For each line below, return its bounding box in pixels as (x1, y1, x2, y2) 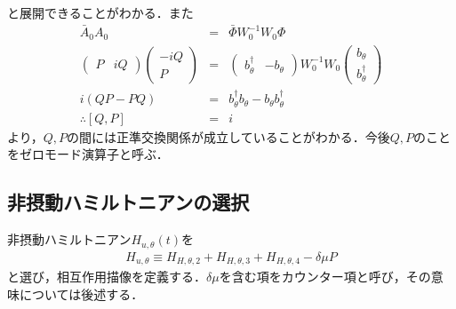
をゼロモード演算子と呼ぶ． (7, 145, 169, 163)
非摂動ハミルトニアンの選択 (7, 188, 250, 216)
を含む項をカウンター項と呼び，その (219, 267, 431, 286)
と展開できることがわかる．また (7, 4, 194, 21)
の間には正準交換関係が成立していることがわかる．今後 (67, 127, 390, 146)
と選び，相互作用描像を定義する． (7, 267, 206, 286)
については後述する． (19, 284, 144, 303)
